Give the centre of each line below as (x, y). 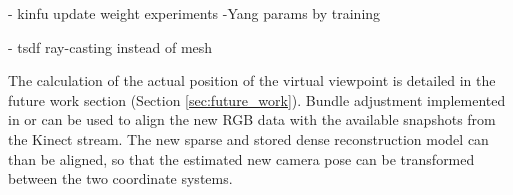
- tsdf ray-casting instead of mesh (110, 46)
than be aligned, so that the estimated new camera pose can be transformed (241, 158)
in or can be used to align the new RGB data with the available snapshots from (252, 119)
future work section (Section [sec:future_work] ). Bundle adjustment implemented (257, 99)
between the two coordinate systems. (120, 178)
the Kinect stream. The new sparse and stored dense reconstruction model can (248, 138)
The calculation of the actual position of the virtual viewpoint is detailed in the (252, 80)
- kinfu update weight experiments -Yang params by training (194, 13)
